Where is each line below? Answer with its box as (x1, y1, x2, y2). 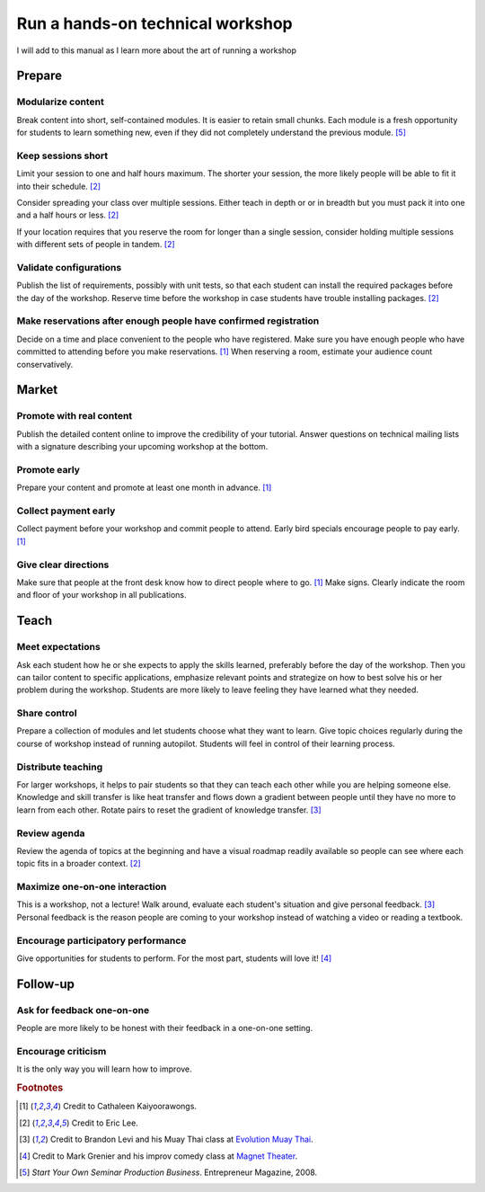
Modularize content (16, 95, 105, 108)
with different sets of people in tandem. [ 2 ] (16, 239, 175, 250)
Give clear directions (16, 558, 110, 571)
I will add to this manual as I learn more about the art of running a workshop (16, 45, 296, 56)
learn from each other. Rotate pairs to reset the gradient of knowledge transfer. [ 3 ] (16, 805, 322, 815)
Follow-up (16, 976, 75, 992)
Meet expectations (16, 641, 101, 654)
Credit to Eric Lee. (71, 1117, 138, 1128)
